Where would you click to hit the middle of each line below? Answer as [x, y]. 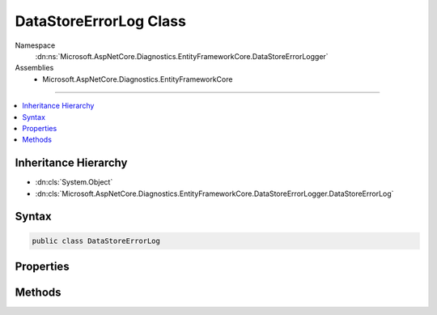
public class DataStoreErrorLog [96, 241]
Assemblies [34, 68]
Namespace [35, 45]
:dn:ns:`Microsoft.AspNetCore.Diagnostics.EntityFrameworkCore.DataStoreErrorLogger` [182, 56]
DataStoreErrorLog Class [100, 21]
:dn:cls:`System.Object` [74, 182]
